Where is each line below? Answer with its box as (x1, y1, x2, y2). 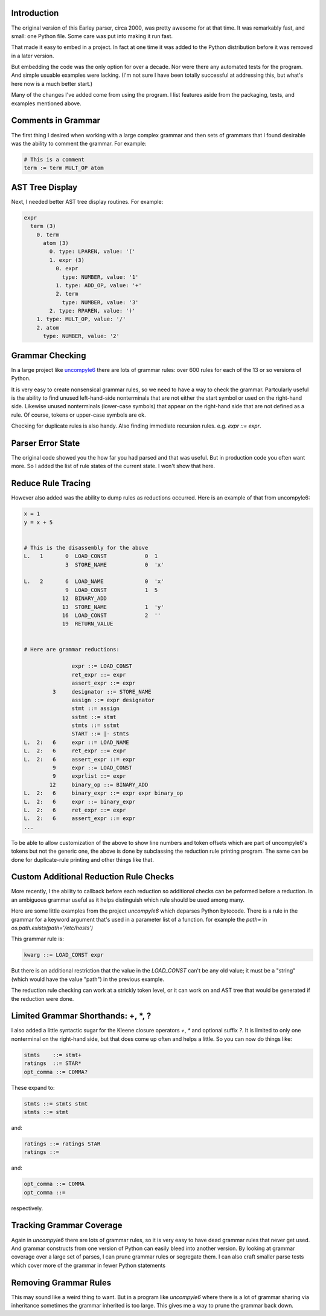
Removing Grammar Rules (11, 1277, 112, 1288)
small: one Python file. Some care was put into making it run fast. (11, 32, 173, 39)
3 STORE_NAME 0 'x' (65, 561, 164, 568)
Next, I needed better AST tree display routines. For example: (11, 198, 164, 205)
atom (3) (43, 239, 69, 246)
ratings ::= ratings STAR (24, 1140, 101, 1147)
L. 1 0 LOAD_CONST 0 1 (24, 553, 158, 559)
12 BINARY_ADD (62, 595, 107, 602)
